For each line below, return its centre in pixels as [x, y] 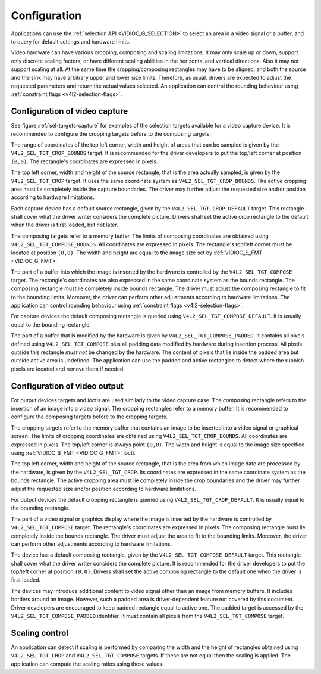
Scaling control [40, 633]
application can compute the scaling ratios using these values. [87, 664]
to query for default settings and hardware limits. [71, 41]
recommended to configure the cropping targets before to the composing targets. [111, 133]
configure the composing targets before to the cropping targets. [89, 417]
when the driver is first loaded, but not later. [64, 225]
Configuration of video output [67, 386]
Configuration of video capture [70, 111]
